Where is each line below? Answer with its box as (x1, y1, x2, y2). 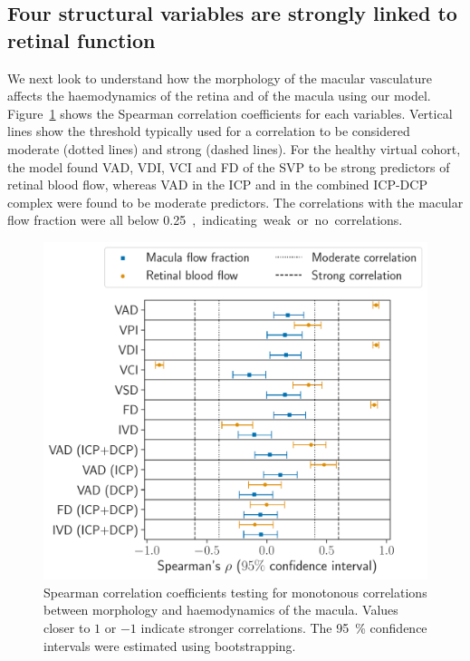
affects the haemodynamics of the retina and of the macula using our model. (7, 86, 431, 105)
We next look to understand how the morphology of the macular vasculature (7, 68, 432, 87)
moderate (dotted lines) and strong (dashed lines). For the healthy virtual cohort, (7, 139, 461, 158)
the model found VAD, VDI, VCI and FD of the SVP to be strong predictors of (7, 157, 450, 176)
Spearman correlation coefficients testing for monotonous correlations (43, 582, 427, 601)
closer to (43, 617, 91, 637)
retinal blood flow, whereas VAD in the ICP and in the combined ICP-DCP (7, 175, 427, 194)
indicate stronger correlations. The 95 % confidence (140, 617, 427, 637)
